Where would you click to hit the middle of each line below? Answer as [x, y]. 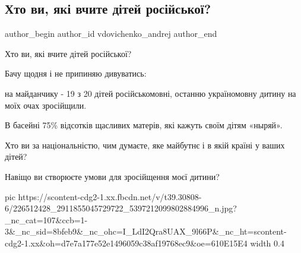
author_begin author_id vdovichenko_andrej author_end [111, 34]
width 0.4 [267, 243]
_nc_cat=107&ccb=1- [46, 219]
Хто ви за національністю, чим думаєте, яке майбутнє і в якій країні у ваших [145, 145]
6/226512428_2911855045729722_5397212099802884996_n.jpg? [121, 208]
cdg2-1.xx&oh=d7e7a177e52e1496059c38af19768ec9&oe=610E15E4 [126, 243]
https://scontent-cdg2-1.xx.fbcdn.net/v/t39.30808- [110, 196]
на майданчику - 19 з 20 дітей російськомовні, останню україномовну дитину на [150, 93]
